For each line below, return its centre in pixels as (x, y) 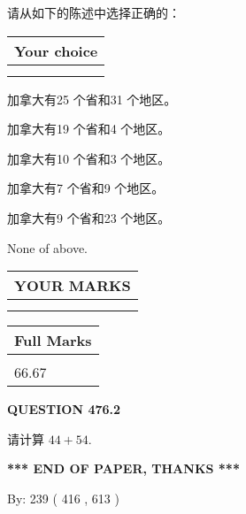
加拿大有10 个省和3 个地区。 (89, 158)
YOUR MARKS (73, 286)
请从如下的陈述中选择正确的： (94, 12)
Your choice (56, 50)
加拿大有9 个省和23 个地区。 (89, 217)
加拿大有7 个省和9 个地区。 (86, 188)
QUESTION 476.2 (64, 409)
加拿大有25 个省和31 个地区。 (92, 99)
